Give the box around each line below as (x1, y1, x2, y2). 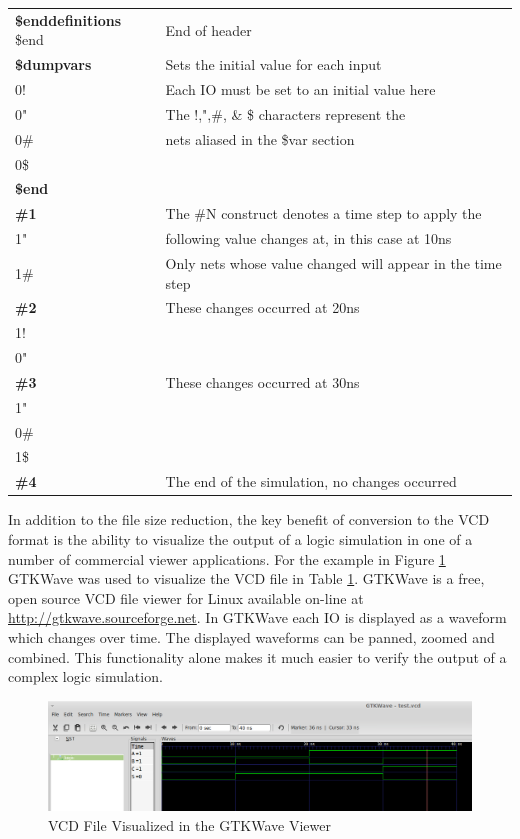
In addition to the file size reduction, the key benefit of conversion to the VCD (8, 509, 490, 530)
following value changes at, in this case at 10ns (165, 228, 452, 249)
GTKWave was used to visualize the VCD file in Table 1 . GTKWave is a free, (8, 568, 485, 589)
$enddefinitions (15, 9, 122, 30)
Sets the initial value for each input (165, 54, 382, 75)
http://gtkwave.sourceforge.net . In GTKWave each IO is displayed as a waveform (8, 607, 507, 628)
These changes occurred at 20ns (165, 297, 360, 318)
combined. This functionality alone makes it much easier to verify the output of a (8, 646, 507, 667)
